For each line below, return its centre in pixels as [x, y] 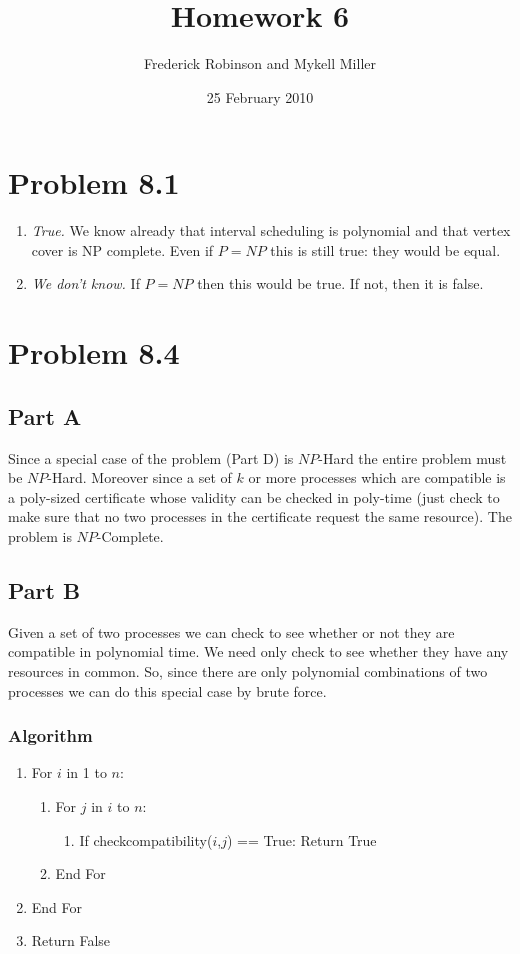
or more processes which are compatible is [377, 477]
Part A [45, 415]
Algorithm [50, 735]
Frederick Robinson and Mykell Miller [259, 63]
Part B [44, 589]
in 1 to [86, 772]
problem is [40, 535]
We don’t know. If [85, 283]
